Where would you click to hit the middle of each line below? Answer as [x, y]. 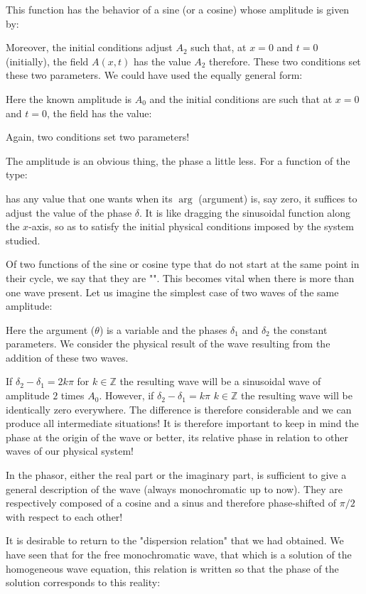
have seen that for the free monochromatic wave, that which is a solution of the [179, 554]
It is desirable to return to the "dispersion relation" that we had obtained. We [175, 540]
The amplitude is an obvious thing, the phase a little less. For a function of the [178, 160]
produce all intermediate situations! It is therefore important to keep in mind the [182, 423]
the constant [300, 329]
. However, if [127, 395]
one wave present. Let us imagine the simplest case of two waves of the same [172, 292]
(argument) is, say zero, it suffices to [278, 198]
